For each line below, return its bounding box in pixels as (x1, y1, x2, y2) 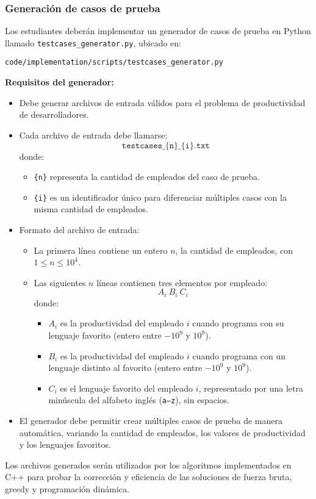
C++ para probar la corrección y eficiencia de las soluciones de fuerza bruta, (5, 470, 292, 483)
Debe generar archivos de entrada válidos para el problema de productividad (19, 96, 306, 109)
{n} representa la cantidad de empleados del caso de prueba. (34, 170, 260, 183)
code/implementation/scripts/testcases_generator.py (5, 58, 223, 67)
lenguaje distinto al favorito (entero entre (48, 361, 203, 374)
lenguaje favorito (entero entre (48, 329, 162, 342)
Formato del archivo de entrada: (19, 223, 140, 235)
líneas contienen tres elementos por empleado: (96, 276, 268, 289)
